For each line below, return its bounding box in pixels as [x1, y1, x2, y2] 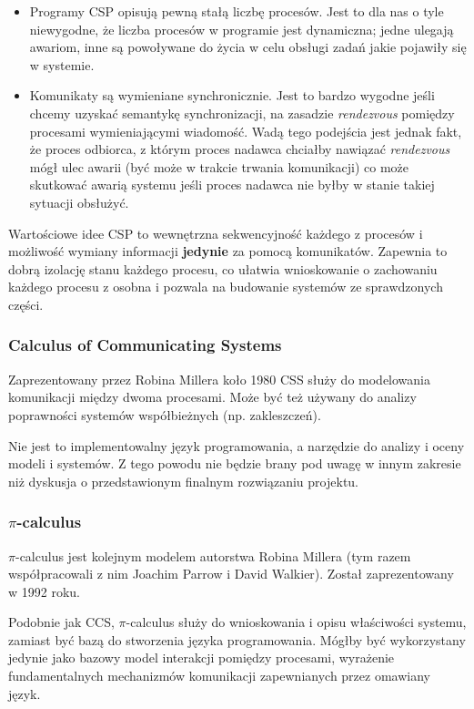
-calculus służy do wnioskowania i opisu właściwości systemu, [126, 612, 467, 632]
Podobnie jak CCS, [8, 612, 115, 632]
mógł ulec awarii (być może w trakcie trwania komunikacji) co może [29, 157, 408, 176]
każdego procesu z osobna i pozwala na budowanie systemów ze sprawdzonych [8, 277, 443, 296]
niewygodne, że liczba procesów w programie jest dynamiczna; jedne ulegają [29, 19, 454, 38]
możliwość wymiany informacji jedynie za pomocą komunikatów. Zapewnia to [8, 241, 448, 261]
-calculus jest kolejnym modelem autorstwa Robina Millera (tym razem [15, 546, 411, 565]
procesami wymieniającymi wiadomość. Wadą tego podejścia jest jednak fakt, [29, 121, 462, 140]
